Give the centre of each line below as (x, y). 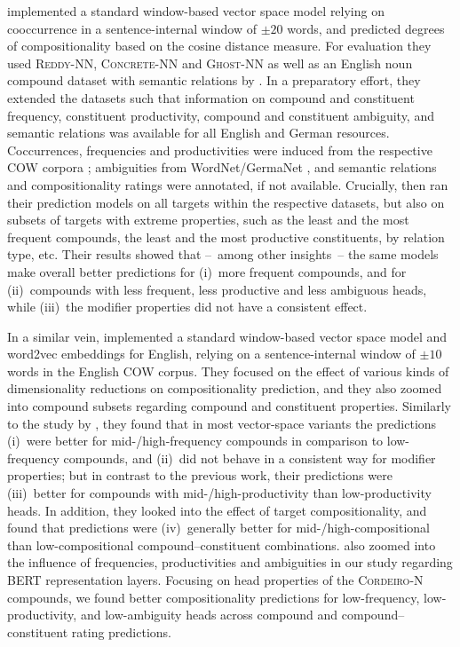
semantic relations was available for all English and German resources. (198, 133)
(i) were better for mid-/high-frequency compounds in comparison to (195, 441)
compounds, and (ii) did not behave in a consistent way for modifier (250, 458)
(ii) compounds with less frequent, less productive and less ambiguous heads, (217, 289)
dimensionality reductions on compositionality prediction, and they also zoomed (225, 388)
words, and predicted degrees (366, 28)
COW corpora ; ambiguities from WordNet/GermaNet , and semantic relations (222, 167)
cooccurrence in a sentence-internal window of (132, 28)
